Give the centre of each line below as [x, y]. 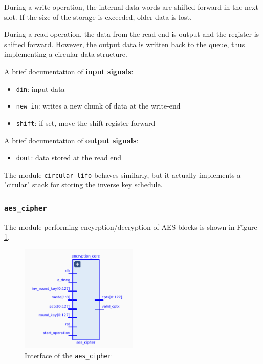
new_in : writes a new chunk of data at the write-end [98, 106]
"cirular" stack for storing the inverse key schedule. [83, 185]
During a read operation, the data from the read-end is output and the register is [132, 34]
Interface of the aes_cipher [68, 355]
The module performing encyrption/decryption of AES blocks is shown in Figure [131, 227]
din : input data [40, 88]
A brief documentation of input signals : [69, 71]
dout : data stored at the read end [69, 157]
